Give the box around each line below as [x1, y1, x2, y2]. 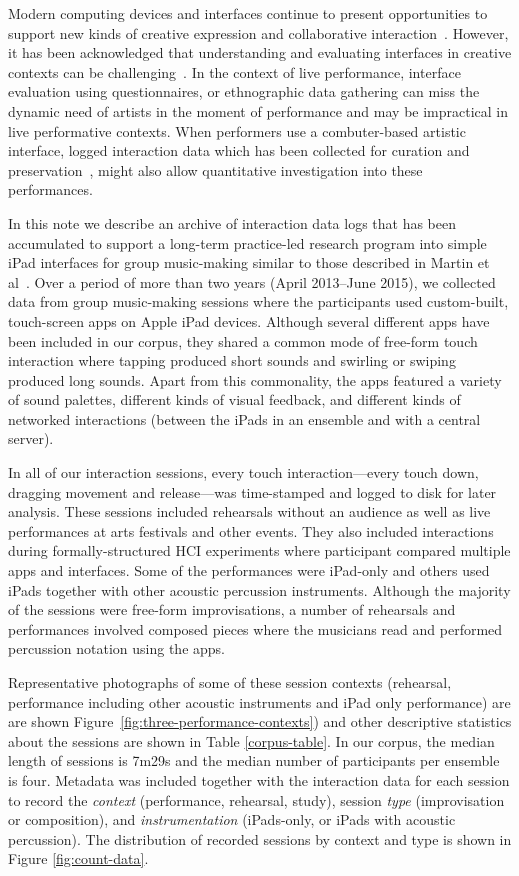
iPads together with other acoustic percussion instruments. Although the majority [8, 579, 511, 600]
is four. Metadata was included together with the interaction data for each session [8, 769, 510, 790]
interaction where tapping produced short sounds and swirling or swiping [8, 350, 456, 371]
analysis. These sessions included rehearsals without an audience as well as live [8, 501, 491, 522]
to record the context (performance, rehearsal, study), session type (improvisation [8, 789, 505, 810]
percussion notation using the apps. [8, 638, 225, 659]
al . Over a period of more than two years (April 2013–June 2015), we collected [8, 271, 496, 292]
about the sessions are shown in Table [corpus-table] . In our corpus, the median [8, 730, 495, 751]
